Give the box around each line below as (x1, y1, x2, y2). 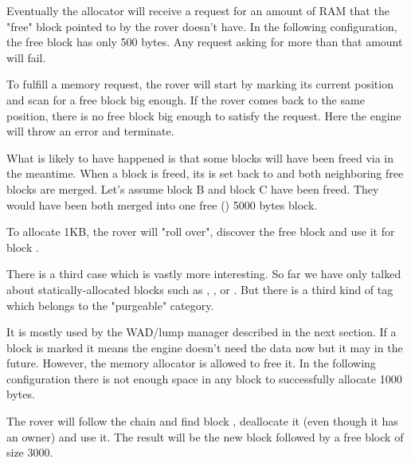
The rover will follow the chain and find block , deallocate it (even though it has (6, 413, 398, 430)
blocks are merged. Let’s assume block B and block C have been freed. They (6, 180, 379, 197)
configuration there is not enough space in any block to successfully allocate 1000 (6, 370, 402, 386)
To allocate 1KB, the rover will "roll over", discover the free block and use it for (6, 223, 395, 240)
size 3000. (6, 444, 53, 461)
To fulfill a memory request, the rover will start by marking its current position (6, 76, 393, 92)
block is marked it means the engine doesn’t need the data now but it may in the (6, 339, 403, 355)
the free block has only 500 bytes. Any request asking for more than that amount (6, 33, 403, 50)
